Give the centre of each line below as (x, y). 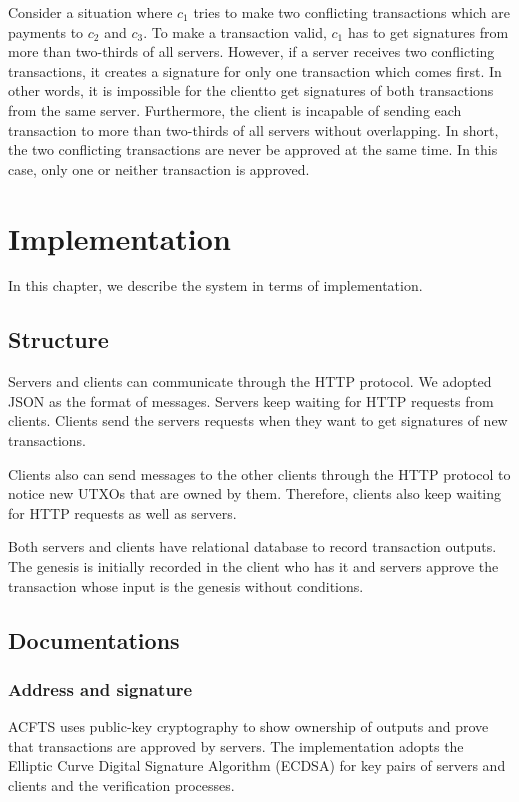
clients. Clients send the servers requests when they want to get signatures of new (258, 420)
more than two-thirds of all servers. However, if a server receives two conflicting (251, 51)
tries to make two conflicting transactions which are (351, 12)
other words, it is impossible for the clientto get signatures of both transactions (251, 90)
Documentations (94, 639)
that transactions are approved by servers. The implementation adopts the (236, 745)
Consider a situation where (90, 12)
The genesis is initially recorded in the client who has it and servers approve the (253, 566)
